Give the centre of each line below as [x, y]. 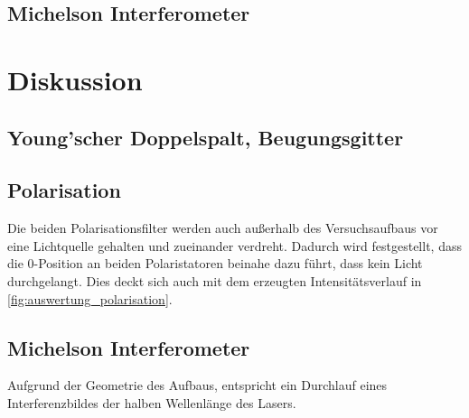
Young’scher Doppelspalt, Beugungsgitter [206, 137]
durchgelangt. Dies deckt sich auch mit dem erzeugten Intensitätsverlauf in [215, 280]
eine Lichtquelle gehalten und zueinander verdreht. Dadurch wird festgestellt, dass [234, 245]
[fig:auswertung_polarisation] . [90, 298]
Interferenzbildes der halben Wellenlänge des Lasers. [152, 402]
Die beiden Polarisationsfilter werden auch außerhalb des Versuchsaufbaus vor [223, 228]
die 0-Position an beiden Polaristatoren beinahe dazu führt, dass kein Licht [215, 263]
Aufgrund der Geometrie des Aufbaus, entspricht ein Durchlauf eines [197, 385]
